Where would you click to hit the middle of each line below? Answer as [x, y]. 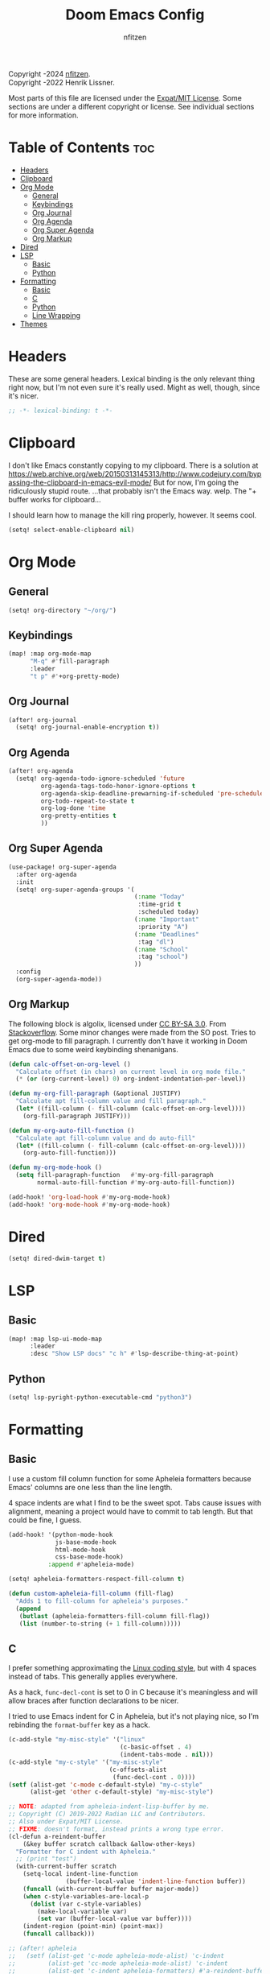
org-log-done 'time [73, 808]
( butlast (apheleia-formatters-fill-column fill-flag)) [115, 1616]
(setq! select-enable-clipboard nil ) [72, 530]
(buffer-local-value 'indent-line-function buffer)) [156, 1881]
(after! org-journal [43, 720]
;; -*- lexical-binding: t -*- [61, 411]
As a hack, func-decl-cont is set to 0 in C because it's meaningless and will [133, 1692]
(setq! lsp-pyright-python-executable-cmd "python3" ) [100, 1397]
